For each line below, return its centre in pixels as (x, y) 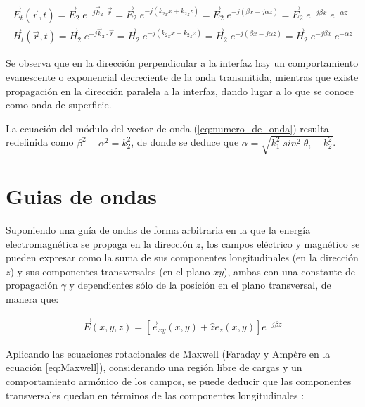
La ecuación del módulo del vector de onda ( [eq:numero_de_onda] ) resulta (167, 128)
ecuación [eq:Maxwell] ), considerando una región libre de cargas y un (154, 367)
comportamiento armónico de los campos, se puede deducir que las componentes (179, 381)
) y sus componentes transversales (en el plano (110, 271)
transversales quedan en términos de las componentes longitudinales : (155, 395)
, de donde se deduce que (185, 142)
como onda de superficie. (59, 105)
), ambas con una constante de (289, 271)
